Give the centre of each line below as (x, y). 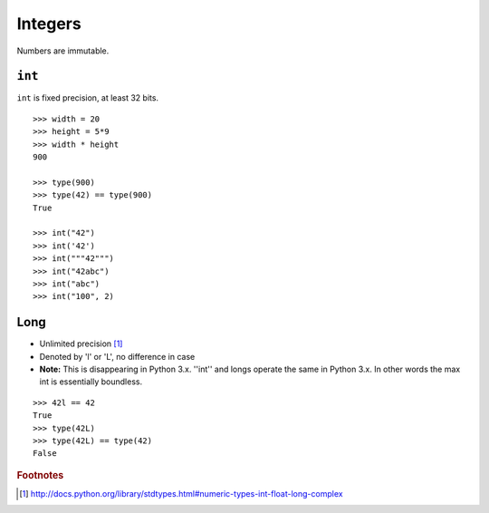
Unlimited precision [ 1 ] (81, 344)
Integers (49, 24)
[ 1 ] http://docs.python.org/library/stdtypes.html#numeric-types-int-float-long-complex (181, 494)
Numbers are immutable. (63, 51)
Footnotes (40, 475)
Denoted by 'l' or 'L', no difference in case (117, 356)
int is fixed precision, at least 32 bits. (87, 98)
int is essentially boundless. (91, 382)
